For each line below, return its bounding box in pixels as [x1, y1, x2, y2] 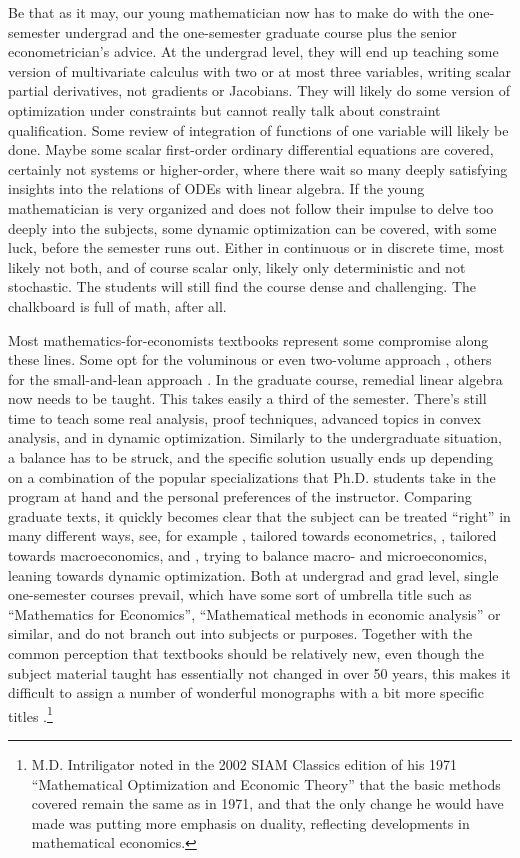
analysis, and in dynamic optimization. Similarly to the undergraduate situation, [8, 427, 502, 448]
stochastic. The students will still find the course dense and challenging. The [8, 276, 477, 297]
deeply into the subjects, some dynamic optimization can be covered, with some [8, 217, 497, 238]
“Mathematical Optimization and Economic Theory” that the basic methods [31, 773, 501, 794]
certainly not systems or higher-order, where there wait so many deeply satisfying [8, 158, 508, 179]
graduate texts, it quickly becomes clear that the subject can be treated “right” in [8, 505, 511, 526]
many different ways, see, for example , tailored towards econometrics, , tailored [8, 525, 497, 546]
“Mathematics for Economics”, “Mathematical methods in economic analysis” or [8, 603, 501, 624]
